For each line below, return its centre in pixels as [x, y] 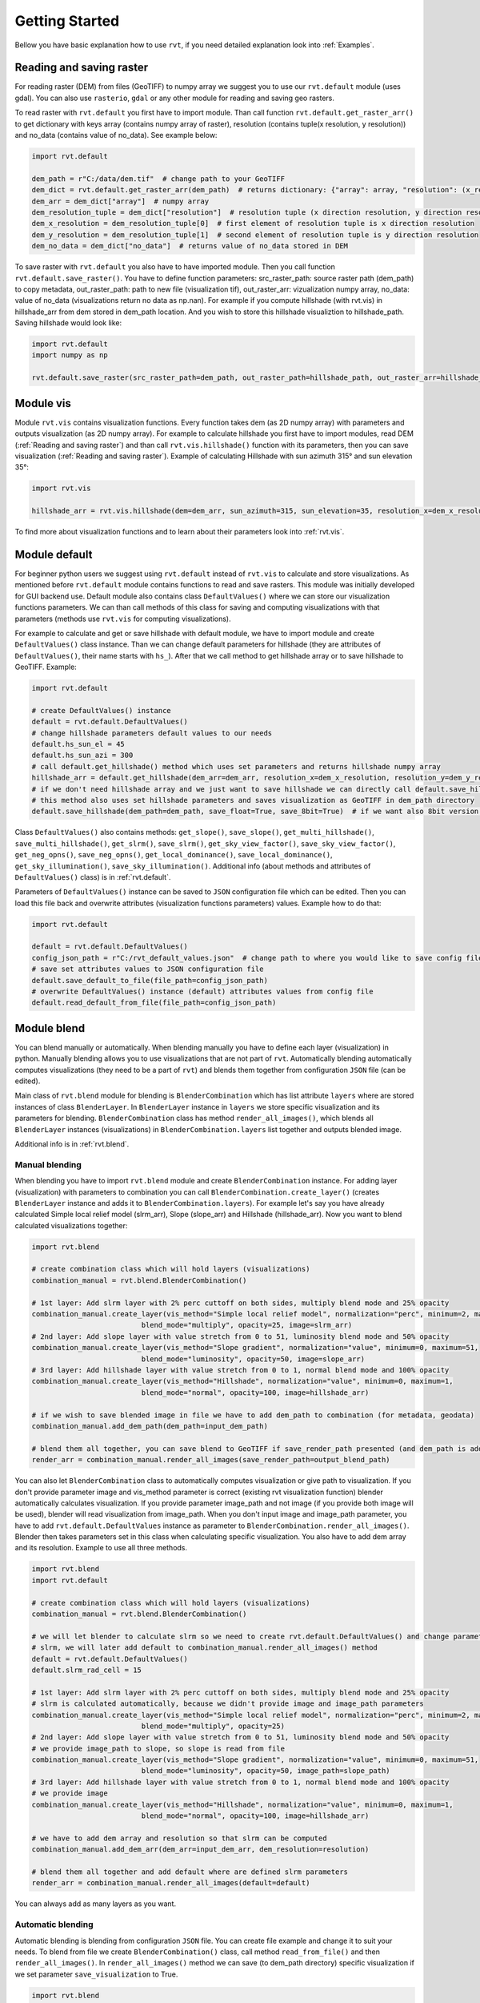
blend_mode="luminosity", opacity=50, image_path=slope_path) [266, 1771]
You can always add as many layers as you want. [95, 1904]
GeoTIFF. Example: [46, 667]
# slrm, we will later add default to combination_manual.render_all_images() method [204, 1648]
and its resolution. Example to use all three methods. [101, 1548]
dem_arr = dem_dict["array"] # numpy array [120, 201]
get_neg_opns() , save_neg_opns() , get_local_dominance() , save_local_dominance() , [174, 855]
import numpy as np [70, 355]
